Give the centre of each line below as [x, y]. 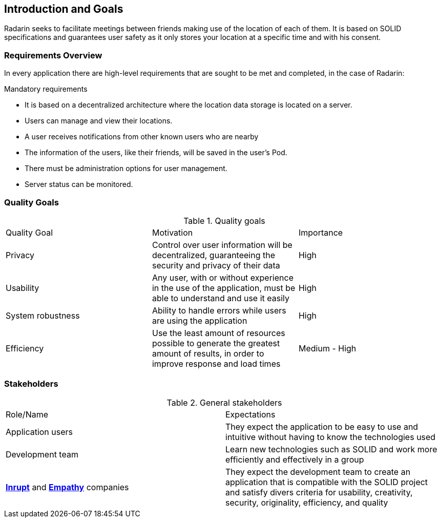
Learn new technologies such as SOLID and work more [331, 449]
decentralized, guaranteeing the [213, 255]
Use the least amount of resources [218, 333]
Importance [321, 232]
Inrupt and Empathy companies [67, 487]
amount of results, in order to [208, 353]
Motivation [172, 232]
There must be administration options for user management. [126, 169]
